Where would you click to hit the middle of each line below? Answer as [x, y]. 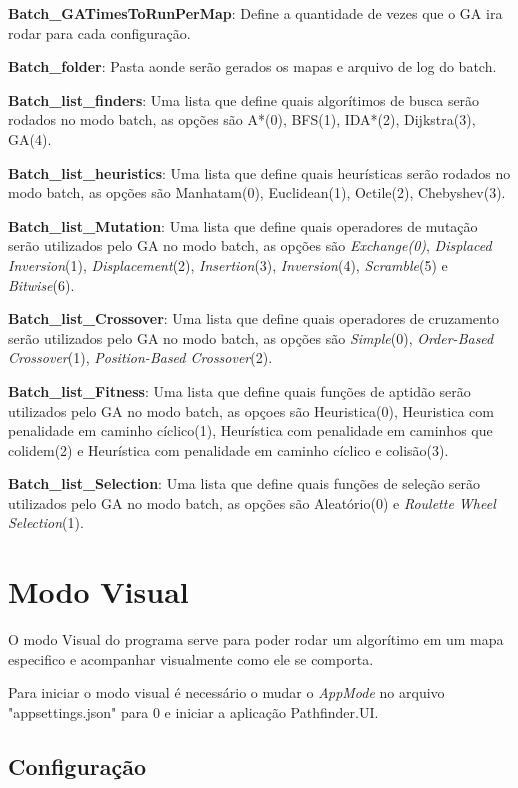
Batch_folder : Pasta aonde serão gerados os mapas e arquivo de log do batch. [252, 66]
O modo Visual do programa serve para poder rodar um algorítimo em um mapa [256, 639]
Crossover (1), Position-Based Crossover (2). [140, 357]
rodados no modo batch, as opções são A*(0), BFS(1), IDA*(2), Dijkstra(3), [242, 119]
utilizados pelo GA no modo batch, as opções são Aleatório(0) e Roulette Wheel [252, 502]
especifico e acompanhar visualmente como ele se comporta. [191, 658]
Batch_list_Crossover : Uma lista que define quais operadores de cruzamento [253, 318]
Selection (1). [46, 522]
